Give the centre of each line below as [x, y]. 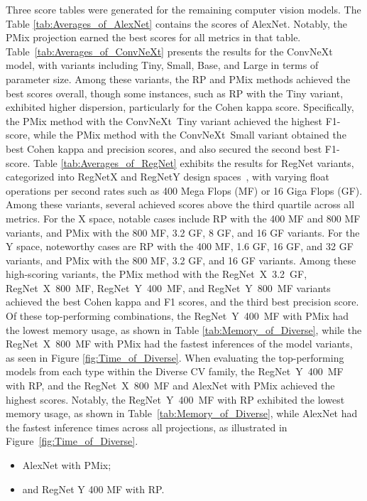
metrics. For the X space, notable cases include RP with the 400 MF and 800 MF [183, 218]
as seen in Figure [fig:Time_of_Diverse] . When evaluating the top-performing [175, 357]
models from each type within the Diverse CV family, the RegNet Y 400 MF [175, 371]
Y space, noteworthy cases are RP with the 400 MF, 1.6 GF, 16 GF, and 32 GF [180, 246]
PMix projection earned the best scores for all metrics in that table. [153, 37]
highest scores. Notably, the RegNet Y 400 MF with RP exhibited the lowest [175, 399]
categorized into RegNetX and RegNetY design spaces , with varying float [168, 177]
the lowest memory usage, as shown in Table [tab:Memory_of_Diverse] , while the [184, 329]
